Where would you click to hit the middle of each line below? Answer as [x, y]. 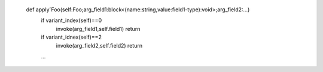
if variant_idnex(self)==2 [71, 37]
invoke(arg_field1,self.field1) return [98, 29]
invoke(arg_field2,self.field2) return [99, 45]
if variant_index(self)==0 [71, 20]
